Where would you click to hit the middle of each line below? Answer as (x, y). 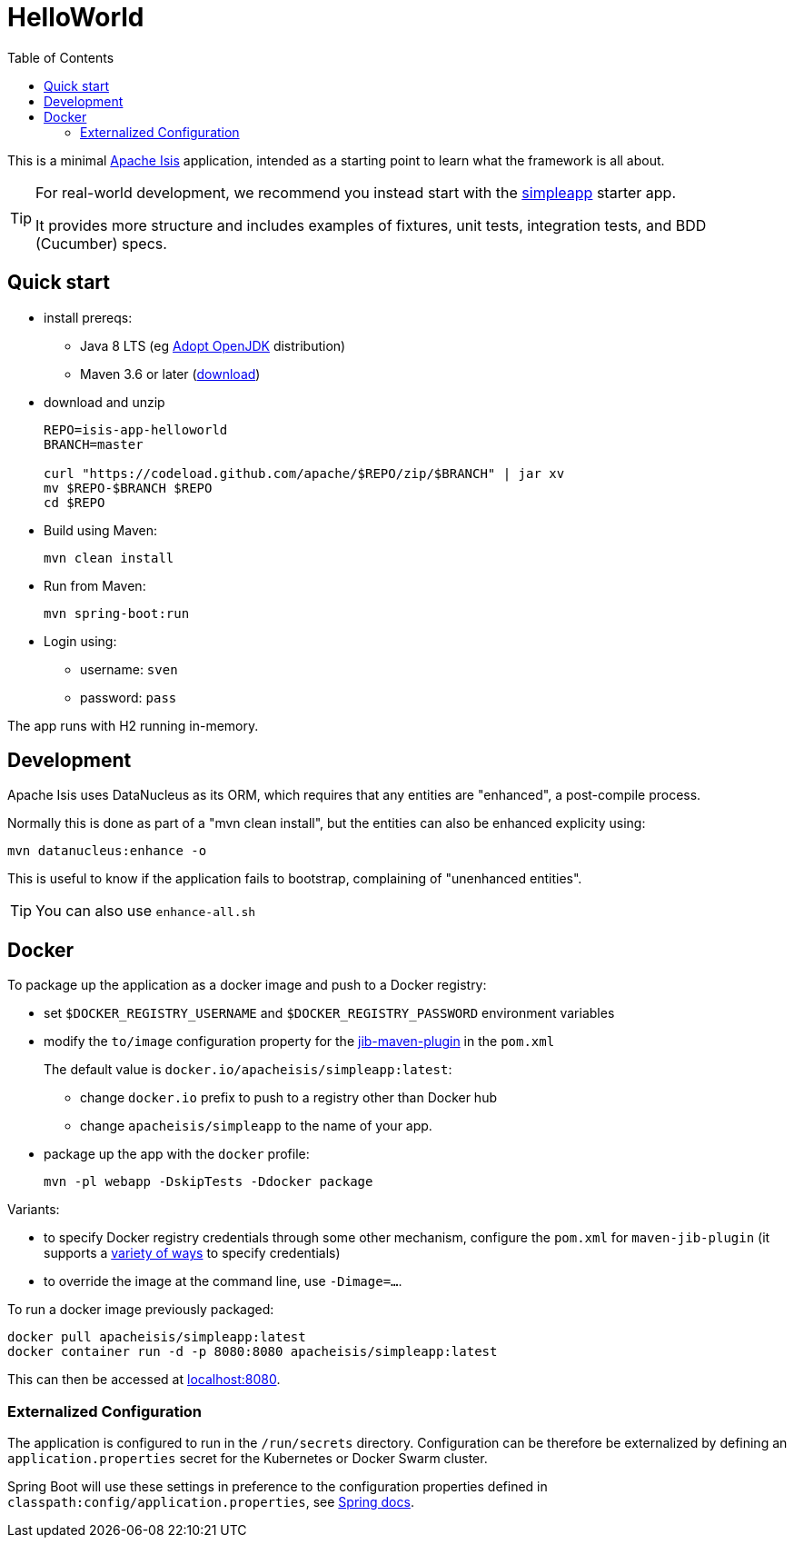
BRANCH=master (94, 444)
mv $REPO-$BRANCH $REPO (128, 488)
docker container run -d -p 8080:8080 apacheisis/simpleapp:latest (253, 1352)
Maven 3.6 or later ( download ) (170, 374)
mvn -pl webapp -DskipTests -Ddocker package (208, 1182)
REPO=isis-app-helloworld (136, 429)
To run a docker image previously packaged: (141, 1310)
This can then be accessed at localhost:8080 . (144, 1380)
